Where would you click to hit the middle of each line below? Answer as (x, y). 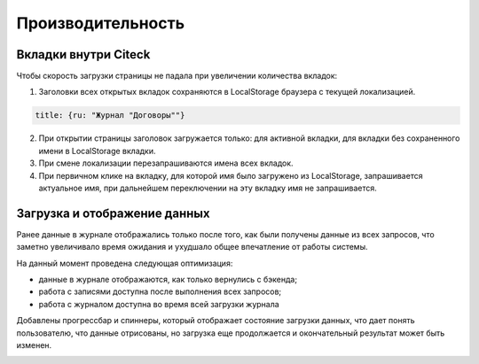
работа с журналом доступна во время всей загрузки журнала (159, 304)
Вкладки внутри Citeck (83, 54)
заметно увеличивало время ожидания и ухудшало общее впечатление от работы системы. (192, 247)
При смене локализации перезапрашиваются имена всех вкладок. (166, 163)
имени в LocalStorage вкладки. (97, 151)
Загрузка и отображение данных (113, 213)
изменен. (34, 345)
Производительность (101, 23)
